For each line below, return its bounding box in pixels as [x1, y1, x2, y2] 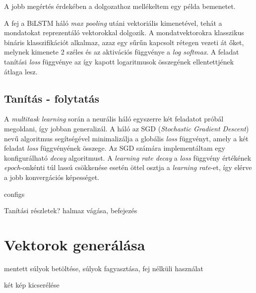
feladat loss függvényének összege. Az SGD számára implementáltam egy [4, 143, 225, 153]
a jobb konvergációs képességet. [4, 172, 99, 182]
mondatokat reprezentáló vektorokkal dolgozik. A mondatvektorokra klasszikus [4, 27, 244, 38]
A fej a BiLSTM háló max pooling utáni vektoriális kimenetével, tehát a [4, 17, 222, 28]
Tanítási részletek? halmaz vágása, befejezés [4, 205, 137, 216]
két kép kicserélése [4, 280, 60, 290]
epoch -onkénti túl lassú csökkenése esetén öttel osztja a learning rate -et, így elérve [4, 162, 252, 173]
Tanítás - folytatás [4, 90, 100, 106]
